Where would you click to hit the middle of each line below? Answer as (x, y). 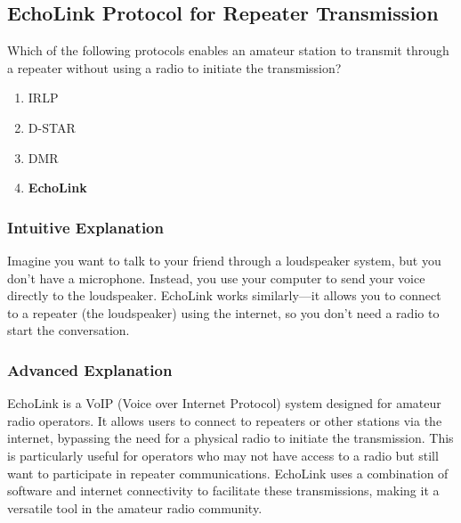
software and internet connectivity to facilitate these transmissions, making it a (223, 490)
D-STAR (52, 127)
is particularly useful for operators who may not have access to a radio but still (223, 455)
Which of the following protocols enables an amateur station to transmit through (228, 50)
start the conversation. (69, 330)
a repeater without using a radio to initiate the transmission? (174, 67)
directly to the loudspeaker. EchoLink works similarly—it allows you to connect (224, 295)
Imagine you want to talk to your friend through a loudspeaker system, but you (224, 260)
